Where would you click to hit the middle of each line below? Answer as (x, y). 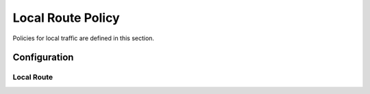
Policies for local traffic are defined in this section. (83, 38)
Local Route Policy (66, 18)
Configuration (43, 58)
